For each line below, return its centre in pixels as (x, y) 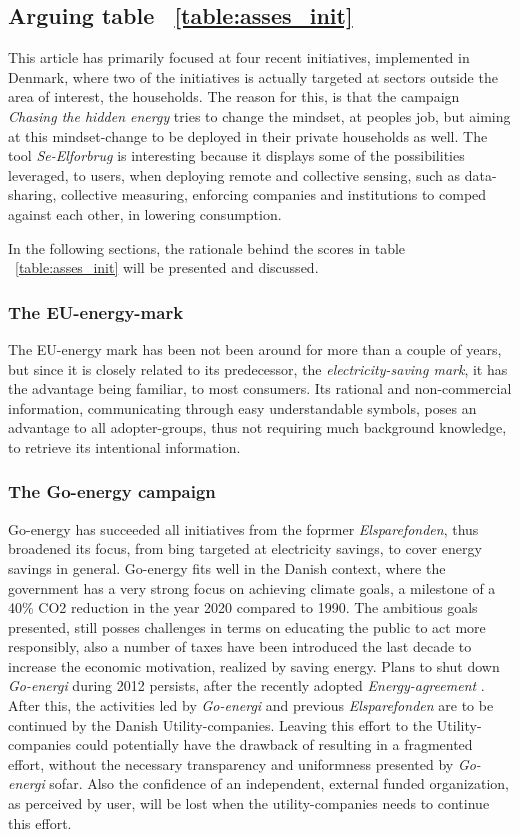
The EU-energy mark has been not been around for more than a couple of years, (255, 348)
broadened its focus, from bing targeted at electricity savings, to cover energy (245, 548)
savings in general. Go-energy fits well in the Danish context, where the (227, 567)
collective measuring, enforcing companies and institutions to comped (274, 194)
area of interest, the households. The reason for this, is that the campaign (234, 96)
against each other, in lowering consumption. (145, 213)
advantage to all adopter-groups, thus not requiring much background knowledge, (257, 427)
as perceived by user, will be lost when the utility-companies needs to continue (249, 803)
